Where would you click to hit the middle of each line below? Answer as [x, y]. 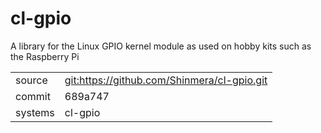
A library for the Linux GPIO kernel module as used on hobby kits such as [161, 46]
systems [35, 112]
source [31, 80]
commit [33, 96]
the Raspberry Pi [45, 56]
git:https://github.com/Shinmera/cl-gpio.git [166, 80]
